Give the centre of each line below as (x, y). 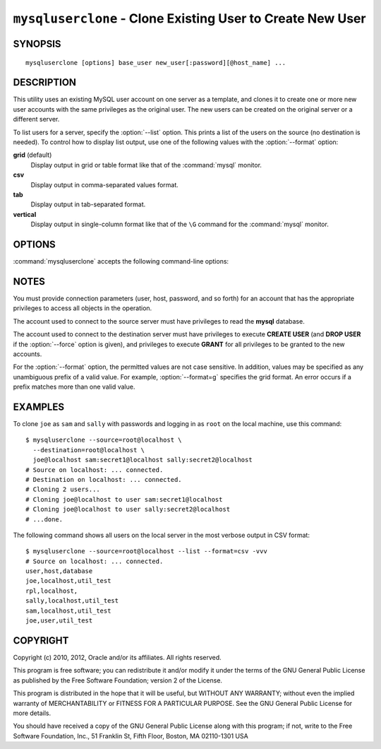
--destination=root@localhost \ (89, 450)
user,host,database (59, 571)
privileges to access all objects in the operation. (83, 308)
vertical (25, 214)
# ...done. (44, 519)
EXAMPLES (39, 407)
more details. (32, 713)
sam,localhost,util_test (68, 611)
